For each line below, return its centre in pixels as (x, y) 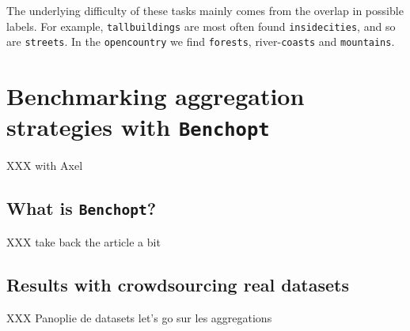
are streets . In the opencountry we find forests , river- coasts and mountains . (201, 41)
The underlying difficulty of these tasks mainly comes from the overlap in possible (205, 10)
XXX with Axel (45, 165)
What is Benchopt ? (82, 208)
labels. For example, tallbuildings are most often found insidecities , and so (201, 26)
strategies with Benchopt (138, 127)
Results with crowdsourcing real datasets (178, 284)
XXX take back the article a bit (84, 241)
